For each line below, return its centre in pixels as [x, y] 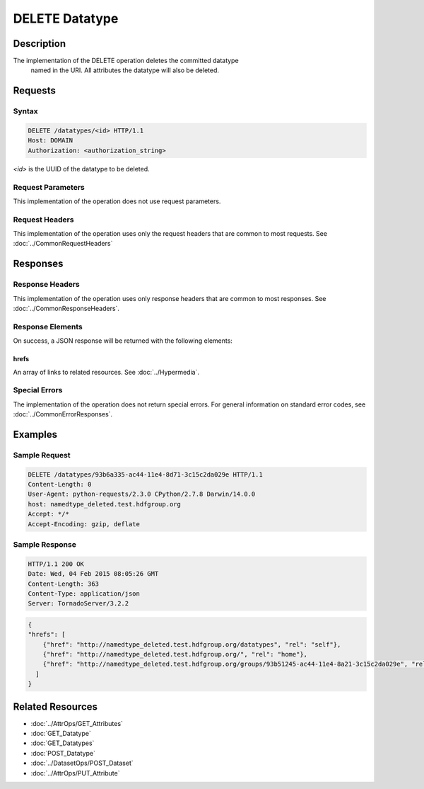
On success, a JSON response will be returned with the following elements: [123, 341]
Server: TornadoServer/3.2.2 [78, 603]
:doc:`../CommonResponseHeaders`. [66, 308]
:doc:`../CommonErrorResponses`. [63, 414]
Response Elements [48, 327]
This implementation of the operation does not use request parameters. [117, 201]
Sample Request [42, 455]
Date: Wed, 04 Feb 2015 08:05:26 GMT [93, 574]
